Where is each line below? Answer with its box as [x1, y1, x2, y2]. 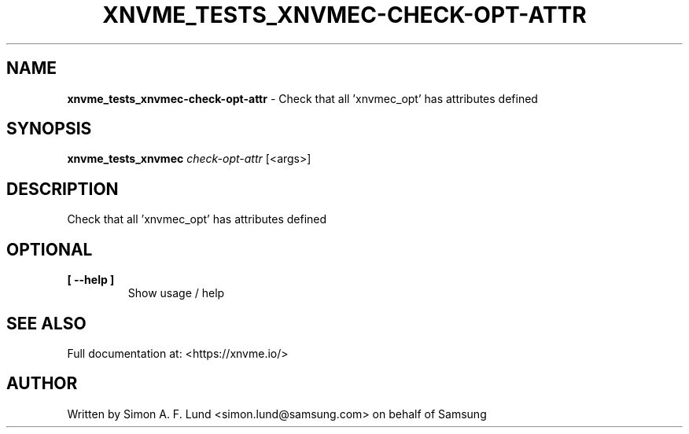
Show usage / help [127, 286, 225, 300]
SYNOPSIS [6, 119, 92, 139]
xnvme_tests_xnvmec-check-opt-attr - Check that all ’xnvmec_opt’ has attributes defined [67, 91, 538, 105]
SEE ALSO [6, 313, 87, 333]
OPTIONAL [6, 239, 93, 259]
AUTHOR [6, 373, 78, 394]
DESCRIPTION [6, 178, 119, 199]
